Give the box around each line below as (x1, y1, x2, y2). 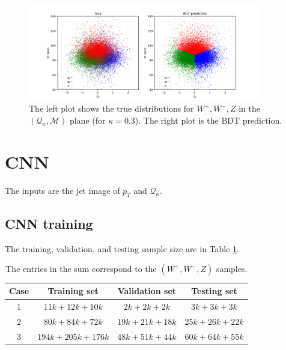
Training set (47, 285, 99, 297)
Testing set (191, 285, 237, 297)
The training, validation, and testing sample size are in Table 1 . (5, 242, 239, 255)
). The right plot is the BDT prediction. (135, 113, 282, 126)
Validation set (117, 285, 177, 297)
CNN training (5, 214, 93, 232)
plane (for (69, 113, 106, 126)
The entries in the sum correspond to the (5, 262, 157, 275)
